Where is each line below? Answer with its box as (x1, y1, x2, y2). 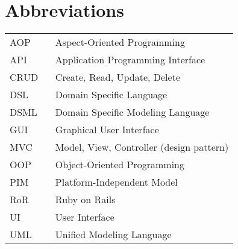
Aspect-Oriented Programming (55, 35, 185, 49)
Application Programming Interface (55, 52, 205, 67)
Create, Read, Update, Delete (55, 70, 180, 84)
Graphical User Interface (55, 122, 159, 137)
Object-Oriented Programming (55, 157, 185, 172)
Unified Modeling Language (55, 227, 172, 242)
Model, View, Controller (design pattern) (55, 140, 229, 154)
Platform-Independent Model (55, 175, 178, 189)
